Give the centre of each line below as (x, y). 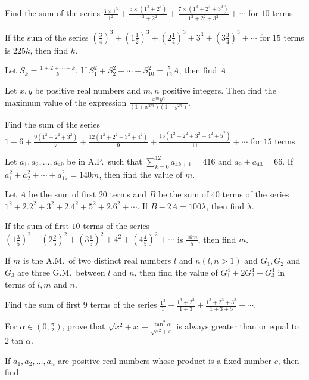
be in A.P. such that (104, 161)
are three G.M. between (61, 272)
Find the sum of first (43, 305)
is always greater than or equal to (238, 326)
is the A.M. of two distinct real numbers (97, 260)
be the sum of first (63, 194)
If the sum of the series (47, 37)
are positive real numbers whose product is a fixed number (165, 360)
